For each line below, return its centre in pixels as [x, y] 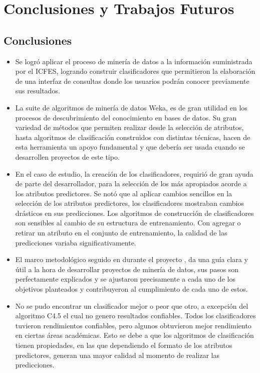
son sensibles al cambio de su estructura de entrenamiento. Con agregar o [128, 223]
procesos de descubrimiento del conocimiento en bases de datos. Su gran [126, 117]
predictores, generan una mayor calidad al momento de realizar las [117, 355]
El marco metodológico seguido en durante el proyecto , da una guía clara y [132, 259]
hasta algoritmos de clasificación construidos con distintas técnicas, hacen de [133, 137]
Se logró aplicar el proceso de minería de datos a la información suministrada [134, 61]
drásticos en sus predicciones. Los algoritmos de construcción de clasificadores [135, 213]
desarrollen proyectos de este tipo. [67, 156]
